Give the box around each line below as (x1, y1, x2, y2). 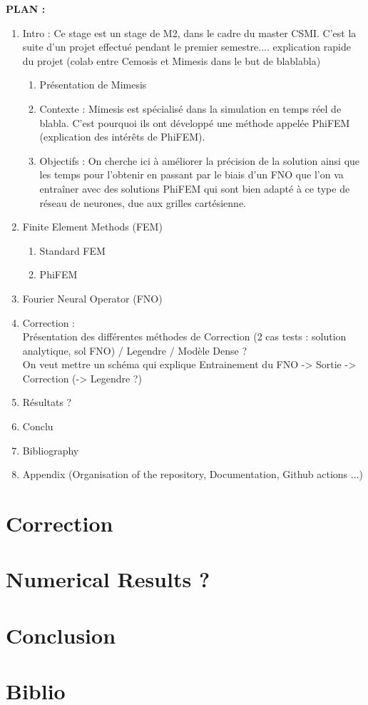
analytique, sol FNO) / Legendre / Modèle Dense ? (22, 343, 247, 357)
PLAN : (6, 1, 46, 16)
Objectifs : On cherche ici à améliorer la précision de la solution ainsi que (39, 153, 360, 168)
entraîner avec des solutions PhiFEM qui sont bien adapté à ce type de (39, 181, 350, 196)
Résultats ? (22, 395, 72, 410)
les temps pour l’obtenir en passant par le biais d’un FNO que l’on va (39, 167, 344, 182)
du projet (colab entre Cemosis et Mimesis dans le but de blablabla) (22, 53, 321, 68)
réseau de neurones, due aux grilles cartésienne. (39, 195, 246, 210)
